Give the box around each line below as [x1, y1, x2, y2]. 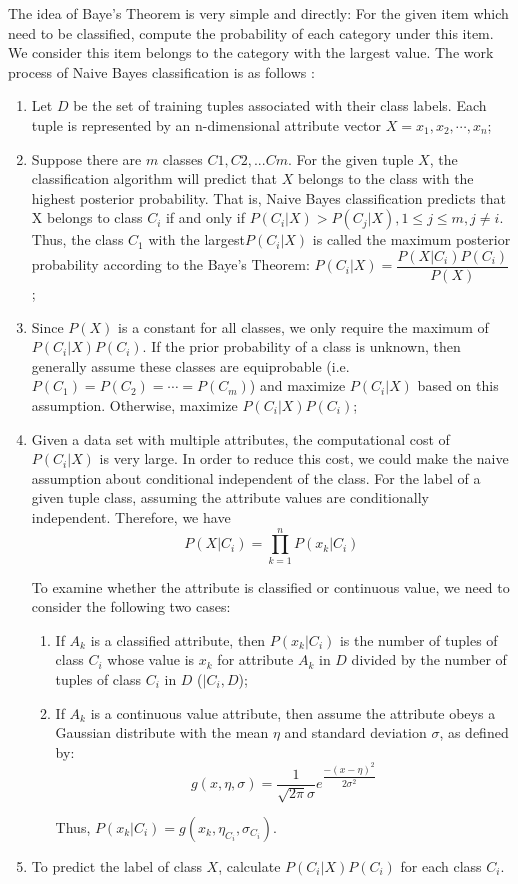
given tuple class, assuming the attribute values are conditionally [31, 487, 429, 508]
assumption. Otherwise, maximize [31, 394, 238, 415]
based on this [417, 375, 499, 396]
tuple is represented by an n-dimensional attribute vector [31, 114, 382, 135]
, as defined [439, 722, 509, 743]
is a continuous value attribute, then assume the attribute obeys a [90, 702, 496, 723]
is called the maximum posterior [312, 229, 511, 250]
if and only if [165, 207, 245, 228]
